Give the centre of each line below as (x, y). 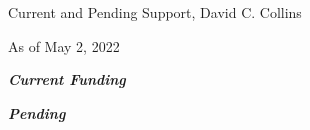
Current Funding (67, 79)
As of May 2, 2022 (64, 45)
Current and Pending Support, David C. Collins (155, 12)
